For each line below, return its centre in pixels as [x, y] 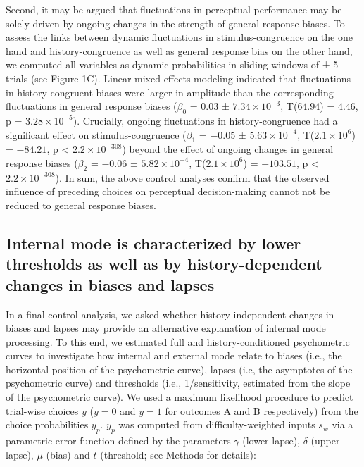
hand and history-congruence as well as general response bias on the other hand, [179, 50]
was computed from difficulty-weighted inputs [217, 424]
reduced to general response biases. [81, 205]
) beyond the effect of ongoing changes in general [228, 149]
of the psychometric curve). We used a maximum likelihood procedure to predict [180, 397]
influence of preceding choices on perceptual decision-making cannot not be [168, 191]
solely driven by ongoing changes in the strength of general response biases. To [175, 23]
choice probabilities [47, 424]
